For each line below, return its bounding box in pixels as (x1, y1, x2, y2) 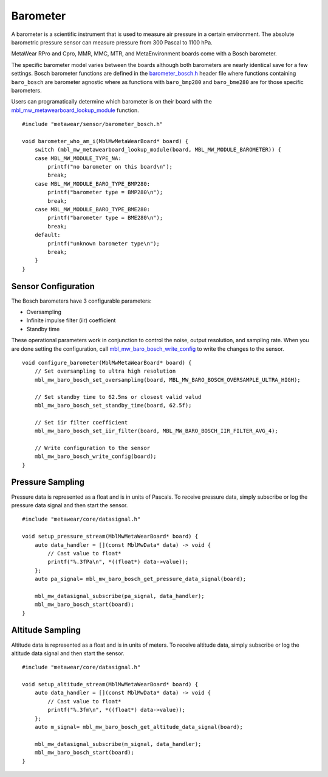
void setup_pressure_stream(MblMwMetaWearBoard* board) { (22, 533, 199, 540)
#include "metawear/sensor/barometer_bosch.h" (22, 121, 163, 128)
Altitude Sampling (11, 625, 81, 636)
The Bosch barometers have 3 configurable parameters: (11, 297, 152, 304)
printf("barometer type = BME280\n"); (47, 214, 163, 222)
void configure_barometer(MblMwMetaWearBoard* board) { (22, 359, 192, 366)
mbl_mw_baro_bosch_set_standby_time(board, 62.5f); (34, 402, 192, 409)
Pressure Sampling (11, 477, 85, 487)
